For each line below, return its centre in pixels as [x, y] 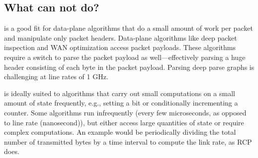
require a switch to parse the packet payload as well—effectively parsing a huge [125, 57]
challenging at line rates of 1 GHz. [56, 77]
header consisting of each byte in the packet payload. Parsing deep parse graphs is [129, 67]
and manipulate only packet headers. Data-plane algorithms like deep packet [121, 37]
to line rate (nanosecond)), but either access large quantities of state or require [124, 122]
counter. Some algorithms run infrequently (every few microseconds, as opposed [125, 112]
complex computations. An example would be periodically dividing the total [120, 132]
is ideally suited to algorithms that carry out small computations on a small [120, 93]
